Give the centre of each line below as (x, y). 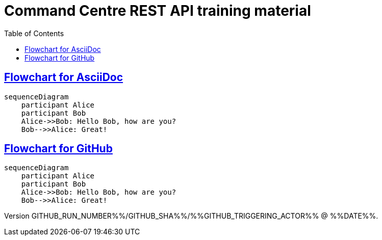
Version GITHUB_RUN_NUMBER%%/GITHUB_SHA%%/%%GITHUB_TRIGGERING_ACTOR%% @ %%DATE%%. (191, 216)
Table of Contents (34, 33)
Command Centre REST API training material (158, 11)
